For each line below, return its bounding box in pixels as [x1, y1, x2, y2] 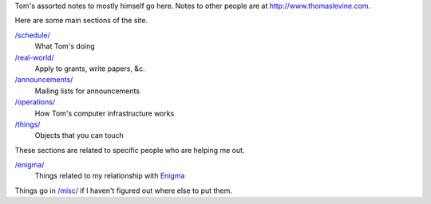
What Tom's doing [34, 41, 95, 51]
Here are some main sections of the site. [14, 16, 148, 25]
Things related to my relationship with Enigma [34, 171, 185, 181]
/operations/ [14, 97, 56, 107]
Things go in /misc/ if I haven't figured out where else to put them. [14, 186, 233, 195]
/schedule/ [14, 30, 51, 40]
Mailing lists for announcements [34, 86, 140, 96]
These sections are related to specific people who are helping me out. [14, 145, 245, 155]
